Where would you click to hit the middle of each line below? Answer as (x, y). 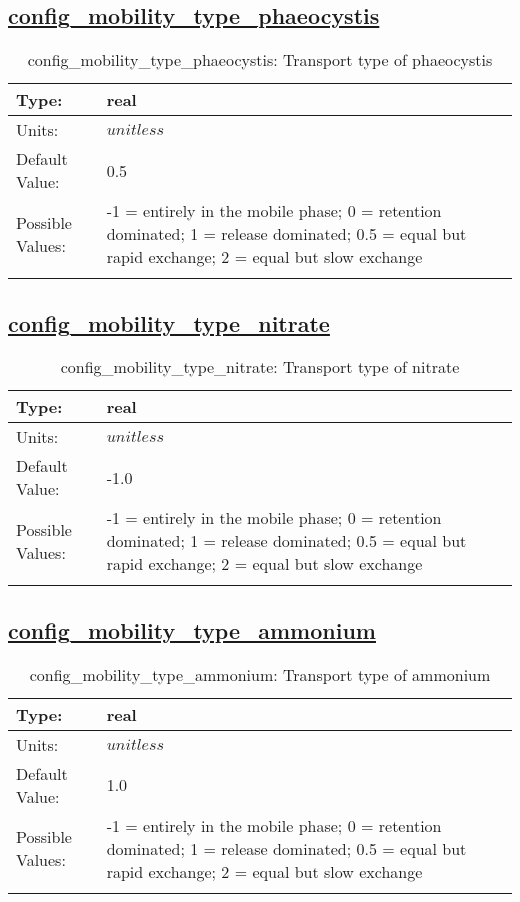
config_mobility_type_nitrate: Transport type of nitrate (260, 367)
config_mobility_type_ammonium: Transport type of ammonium (260, 674)
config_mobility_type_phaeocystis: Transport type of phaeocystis (260, 60)
